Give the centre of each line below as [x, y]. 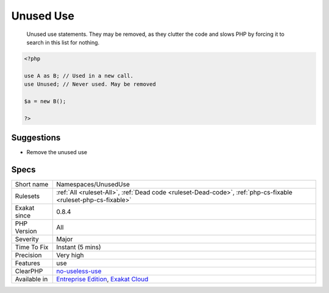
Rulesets [27, 196]
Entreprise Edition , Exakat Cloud [102, 279]
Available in [31, 279]
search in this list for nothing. [63, 42]
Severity [27, 239]
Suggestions [36, 138]
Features [28, 263]
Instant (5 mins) [79, 247]
